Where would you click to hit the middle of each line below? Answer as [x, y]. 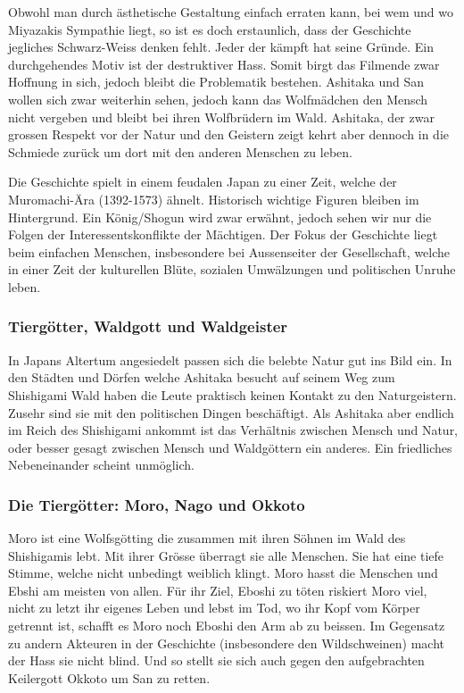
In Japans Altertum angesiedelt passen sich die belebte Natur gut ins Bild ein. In [230, 359]
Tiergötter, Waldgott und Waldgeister [148, 326]
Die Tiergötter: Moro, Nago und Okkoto [157, 504]
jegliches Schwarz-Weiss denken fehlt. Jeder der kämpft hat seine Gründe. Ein [221, 47]
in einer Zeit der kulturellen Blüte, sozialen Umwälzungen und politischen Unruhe [232, 269]
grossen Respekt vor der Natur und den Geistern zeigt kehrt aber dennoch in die [228, 134]
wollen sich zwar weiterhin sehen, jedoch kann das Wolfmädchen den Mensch [218, 99]
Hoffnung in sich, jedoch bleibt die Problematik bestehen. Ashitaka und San [216, 82]
